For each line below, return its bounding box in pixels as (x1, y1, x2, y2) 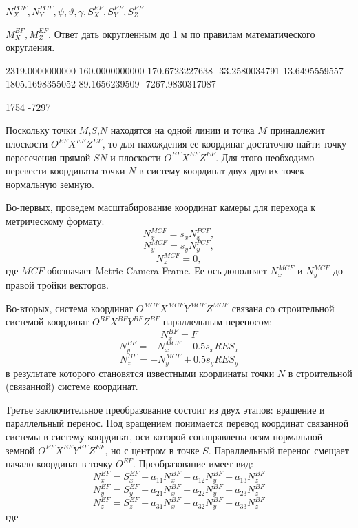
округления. (6, 40, 55, 54)
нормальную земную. (6, 176, 94, 191)
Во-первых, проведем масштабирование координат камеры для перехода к (6, 200, 316, 214)
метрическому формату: (6, 214, 105, 228)
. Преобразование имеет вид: (132, 456, 253, 471)
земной (6, 443, 35, 457)
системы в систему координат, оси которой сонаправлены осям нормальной (6, 429, 323, 443)
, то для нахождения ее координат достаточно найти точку (102, 136, 347, 151)
